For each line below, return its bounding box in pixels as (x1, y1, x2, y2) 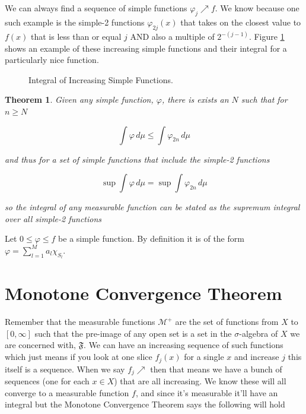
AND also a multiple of (130, 30, 215, 43)
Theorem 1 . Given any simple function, (5, 93, 154, 106)
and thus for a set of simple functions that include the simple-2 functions (5, 153, 270, 165)
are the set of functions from (175, 315, 279, 328)
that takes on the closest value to (180, 15, 301, 28)
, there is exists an (161, 93, 229, 106)
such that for (241, 93, 288, 106)
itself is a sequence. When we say (5, 362, 125, 375)
